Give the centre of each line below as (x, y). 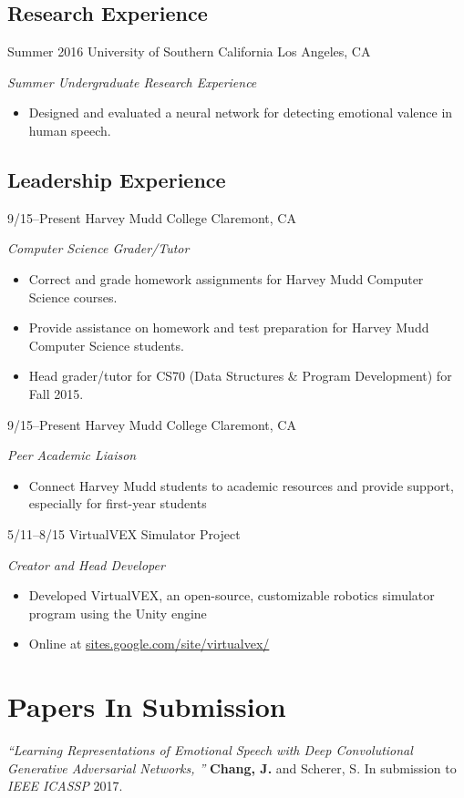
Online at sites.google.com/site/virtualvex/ (149, 644)
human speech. (70, 130)
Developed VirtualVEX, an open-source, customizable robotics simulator (232, 595)
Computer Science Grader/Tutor (98, 248)
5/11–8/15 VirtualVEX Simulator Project (124, 533)
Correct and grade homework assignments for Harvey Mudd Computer (226, 278)
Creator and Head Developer (86, 564)
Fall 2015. (56, 393)
